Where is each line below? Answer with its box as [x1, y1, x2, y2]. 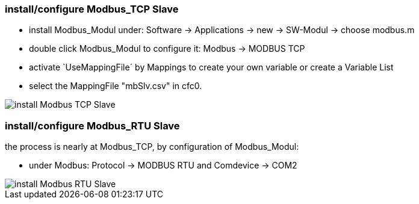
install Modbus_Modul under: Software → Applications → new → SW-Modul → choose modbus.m [29, 25, 415, 36]
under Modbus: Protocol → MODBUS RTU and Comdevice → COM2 [29, 160, 297, 171]
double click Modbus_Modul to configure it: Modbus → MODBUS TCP [29, 43, 305, 54]
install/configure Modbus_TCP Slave [5, 3, 179, 15]
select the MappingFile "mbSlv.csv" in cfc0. [29, 81, 202, 91]
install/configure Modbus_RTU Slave [5, 119, 180, 132]
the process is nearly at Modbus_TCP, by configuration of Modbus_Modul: [5, 141, 299, 152]
